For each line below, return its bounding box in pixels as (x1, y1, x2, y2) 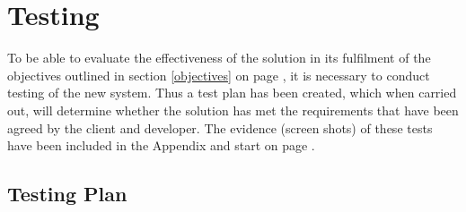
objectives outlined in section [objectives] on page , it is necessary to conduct (7, 65, 430, 84)
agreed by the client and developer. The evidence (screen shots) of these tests (7, 118, 433, 137)
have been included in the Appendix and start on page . (7, 136, 315, 155)
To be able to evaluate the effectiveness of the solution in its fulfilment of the (7, 48, 431, 67)
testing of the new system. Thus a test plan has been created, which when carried (7, 83, 457, 102)
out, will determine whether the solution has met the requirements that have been (7, 100, 459, 119)
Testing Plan (7, 180, 127, 208)
